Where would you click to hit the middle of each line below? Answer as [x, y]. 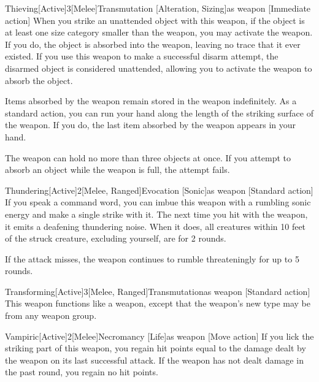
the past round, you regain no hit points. [82, 372]
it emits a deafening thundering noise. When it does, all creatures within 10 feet [156, 226]
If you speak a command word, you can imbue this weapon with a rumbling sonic [158, 202]
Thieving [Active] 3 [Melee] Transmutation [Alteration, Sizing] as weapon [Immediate [158, 8]
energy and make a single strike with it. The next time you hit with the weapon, [156, 214]
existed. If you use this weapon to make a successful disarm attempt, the [142, 56]
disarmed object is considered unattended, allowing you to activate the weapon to [159, 68]
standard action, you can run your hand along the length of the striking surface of [159, 113]
